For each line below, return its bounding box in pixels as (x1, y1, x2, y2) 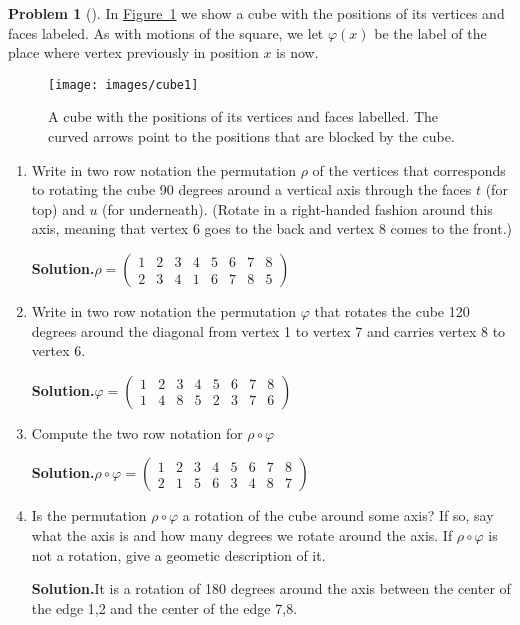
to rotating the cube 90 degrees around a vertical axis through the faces (31, 179, 472, 200)
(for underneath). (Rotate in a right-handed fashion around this (102, 198, 493, 219)
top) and (31, 198, 85, 219)
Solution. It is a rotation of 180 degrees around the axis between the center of (31, 578, 511, 599)
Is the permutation (31, 505, 147, 526)
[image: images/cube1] (48, 77, 199, 92)
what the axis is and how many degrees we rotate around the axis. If (31, 524, 453, 545)
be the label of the (374, 22, 487, 43)
